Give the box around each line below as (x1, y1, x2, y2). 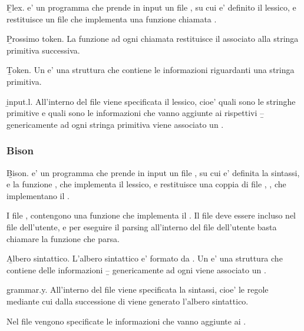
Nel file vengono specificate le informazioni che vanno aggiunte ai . (6, 315, 246, 327)
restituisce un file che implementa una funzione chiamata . (6, 12, 217, 25)
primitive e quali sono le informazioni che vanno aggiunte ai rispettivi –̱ (6, 107, 265, 119)
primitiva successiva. (6, 44, 80, 56)
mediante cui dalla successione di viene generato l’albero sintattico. (6, 294, 249, 307)
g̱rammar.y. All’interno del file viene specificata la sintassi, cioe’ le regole (6, 283, 269, 296)
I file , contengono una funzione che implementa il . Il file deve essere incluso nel (6, 209, 296, 221)
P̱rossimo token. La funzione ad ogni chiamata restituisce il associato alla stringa (6, 32, 299, 45)
